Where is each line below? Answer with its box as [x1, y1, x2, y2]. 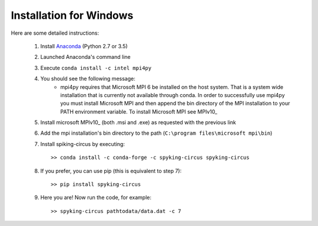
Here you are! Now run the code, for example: [40, 194, 151, 201]
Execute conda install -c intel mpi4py [40, 64, 152, 71]
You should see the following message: [40, 75, 135, 82]
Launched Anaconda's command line [40, 54, 131, 61]
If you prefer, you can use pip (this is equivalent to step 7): [40, 167, 182, 174]
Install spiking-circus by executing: [40, 140, 125, 147]
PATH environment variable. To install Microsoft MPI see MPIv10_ [60, 108, 218, 115]
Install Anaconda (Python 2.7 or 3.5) [40, 42, 128, 49]
